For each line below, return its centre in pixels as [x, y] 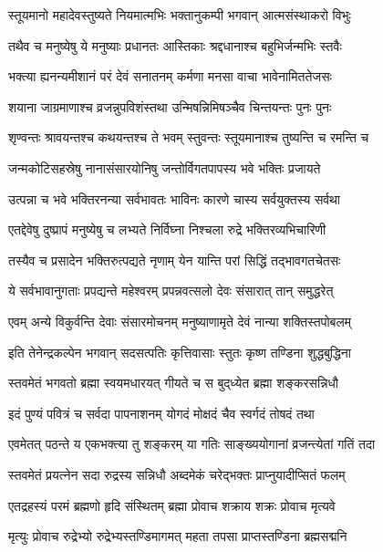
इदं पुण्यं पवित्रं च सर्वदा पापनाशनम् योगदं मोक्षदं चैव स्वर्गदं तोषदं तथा [161, 413]
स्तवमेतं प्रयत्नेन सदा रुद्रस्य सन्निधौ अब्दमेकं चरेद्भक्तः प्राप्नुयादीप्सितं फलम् [177, 474]
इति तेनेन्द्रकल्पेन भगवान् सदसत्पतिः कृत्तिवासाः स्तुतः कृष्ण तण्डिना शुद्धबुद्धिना [180, 352]
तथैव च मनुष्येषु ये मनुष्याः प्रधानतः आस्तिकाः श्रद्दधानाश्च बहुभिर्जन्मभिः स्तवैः [175, 45]
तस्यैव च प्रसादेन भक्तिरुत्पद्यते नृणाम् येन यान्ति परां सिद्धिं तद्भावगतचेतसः [175, 260]
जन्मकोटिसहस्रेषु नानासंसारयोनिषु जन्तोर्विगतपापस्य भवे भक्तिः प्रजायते [165, 167]
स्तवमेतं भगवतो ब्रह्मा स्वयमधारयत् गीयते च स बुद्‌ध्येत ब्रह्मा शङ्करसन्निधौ [173, 383]
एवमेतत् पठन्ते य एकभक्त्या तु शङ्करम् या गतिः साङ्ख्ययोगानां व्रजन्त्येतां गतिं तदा [192, 444]
